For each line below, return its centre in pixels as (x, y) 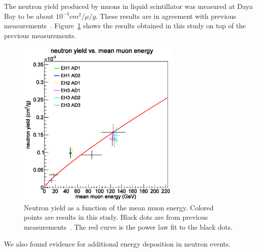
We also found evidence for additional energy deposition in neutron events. (117, 243)
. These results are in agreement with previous (166, 16)
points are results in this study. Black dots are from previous (116, 217)
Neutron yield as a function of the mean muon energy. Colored (119, 207)
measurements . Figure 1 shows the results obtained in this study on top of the (125, 26)
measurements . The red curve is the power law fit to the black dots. (128, 227)
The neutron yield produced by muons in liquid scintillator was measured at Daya (128, 6)
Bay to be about (29, 16)
